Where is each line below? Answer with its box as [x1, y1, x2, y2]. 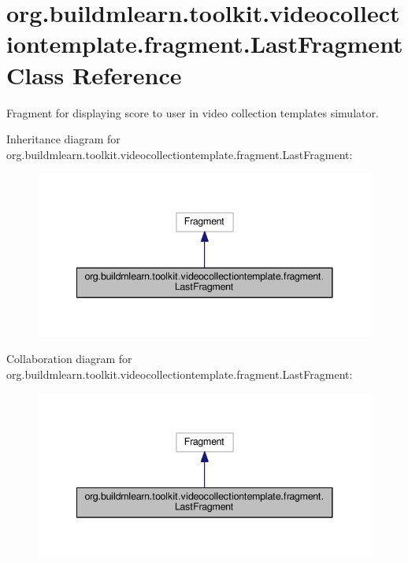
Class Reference [6, 58, 182, 91]
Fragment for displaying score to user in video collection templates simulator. [6, 104, 379, 120]
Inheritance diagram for [6, 131, 121, 147]
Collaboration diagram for [6, 350, 132, 367]
